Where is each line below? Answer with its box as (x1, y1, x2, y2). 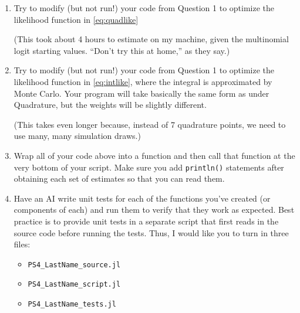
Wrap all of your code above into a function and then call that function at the (14, 149, 295, 161)
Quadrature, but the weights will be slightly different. (14, 98, 207, 111)
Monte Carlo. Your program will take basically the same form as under (14, 87, 269, 99)
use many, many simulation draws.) (14, 130, 141, 142)
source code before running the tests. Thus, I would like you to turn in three (14, 226, 289, 239)
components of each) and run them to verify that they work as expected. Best (14, 203, 295, 216)
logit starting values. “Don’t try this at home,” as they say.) (14, 44, 230, 56)
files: (14, 238, 31, 250)
